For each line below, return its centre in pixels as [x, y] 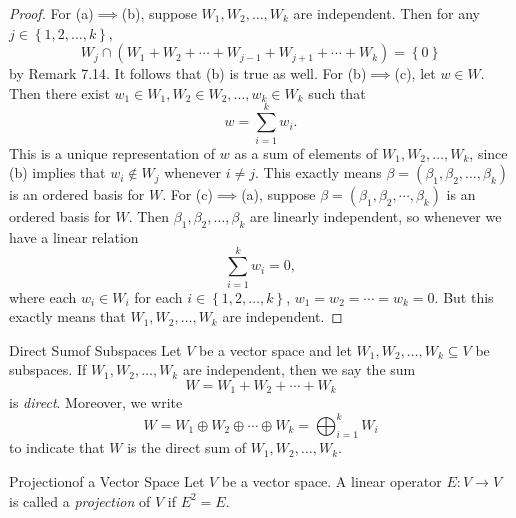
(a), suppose [278, 194]
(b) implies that [57, 172]
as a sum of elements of [306, 152]
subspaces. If [48, 369]
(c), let [415, 73]
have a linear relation [74, 236]
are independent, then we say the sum [299, 369]
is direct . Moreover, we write [96, 402]
